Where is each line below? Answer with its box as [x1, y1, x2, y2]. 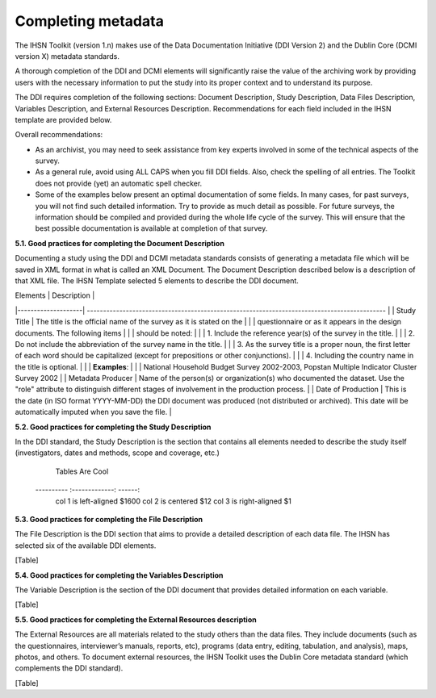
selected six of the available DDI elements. [15, 541, 157, 550]
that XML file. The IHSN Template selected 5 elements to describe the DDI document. [15, 275, 299, 286]
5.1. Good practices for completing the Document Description [15, 238, 225, 248]
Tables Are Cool [55, 466, 109, 476]
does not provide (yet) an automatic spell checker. [35, 178, 203, 188]
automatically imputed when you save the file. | [15, 408, 173, 417]
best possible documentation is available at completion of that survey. [35, 224, 268, 233]
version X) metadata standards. [15, 51, 120, 61]
